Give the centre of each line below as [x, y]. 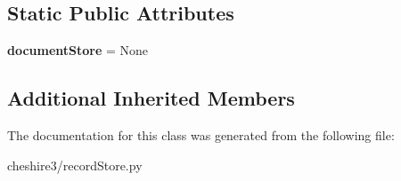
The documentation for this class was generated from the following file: [201, 135]
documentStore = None [78, 50]
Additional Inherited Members [151, 98]
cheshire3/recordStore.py [75, 165]
